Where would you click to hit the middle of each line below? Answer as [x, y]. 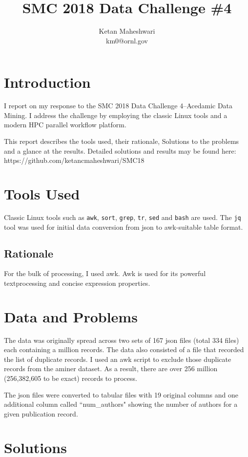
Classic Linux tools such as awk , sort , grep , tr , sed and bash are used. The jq [123, 217]
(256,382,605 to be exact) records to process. [71, 378]
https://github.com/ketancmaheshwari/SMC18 [74, 160]
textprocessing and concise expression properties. [77, 283]
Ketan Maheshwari [127, 31]
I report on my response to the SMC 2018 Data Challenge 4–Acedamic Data [118, 106]
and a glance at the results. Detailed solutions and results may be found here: [120, 150]
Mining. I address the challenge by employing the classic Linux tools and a [116, 115]
